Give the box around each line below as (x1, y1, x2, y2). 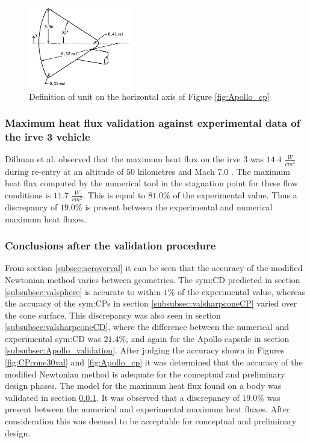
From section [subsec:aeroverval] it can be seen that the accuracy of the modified (5, 261, 303, 274)
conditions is (5, 188, 51, 201)
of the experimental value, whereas (178, 285, 306, 298)
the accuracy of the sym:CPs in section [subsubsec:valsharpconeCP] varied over (5, 297, 297, 310)
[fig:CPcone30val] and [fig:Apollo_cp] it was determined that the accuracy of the (5, 356, 303, 368)
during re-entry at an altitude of (5, 165, 124, 177)
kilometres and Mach (137, 165, 215, 177)
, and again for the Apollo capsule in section (126, 332, 290, 344)
